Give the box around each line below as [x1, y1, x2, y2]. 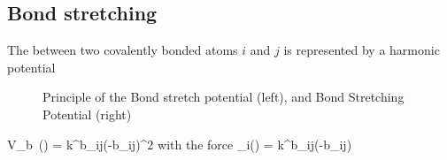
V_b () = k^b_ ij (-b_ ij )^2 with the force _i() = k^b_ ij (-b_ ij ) [7, 134, 352, 153]
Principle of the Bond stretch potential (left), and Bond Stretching [42, 88, 405, 106]
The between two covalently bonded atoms [7, 41, 238, 59]
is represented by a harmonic [283, 41, 440, 59]
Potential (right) [42, 104, 132, 123]
